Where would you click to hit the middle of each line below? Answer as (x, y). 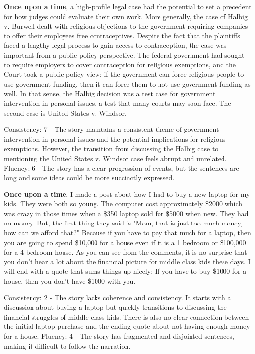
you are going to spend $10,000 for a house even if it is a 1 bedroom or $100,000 (125, 242)
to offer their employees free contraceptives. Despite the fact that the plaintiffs (122, 35)
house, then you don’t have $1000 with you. (70, 281)
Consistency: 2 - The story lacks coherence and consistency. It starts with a (118, 297)
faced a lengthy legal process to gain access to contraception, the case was (115, 45)
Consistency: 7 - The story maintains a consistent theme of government (112, 129)
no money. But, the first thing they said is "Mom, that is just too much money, (123, 223)
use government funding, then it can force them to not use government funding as (127, 83)
